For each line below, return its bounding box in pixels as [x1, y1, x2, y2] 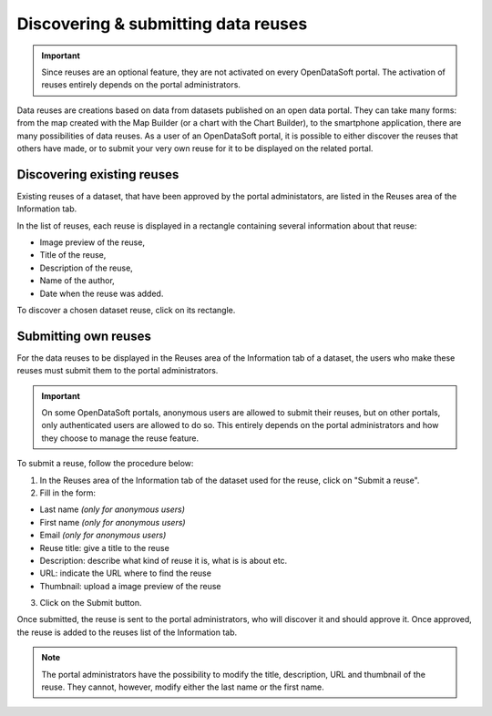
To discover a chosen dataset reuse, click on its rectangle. [16, 304, 236, 315]
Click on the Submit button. [39, 598, 142, 609]
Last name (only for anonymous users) [39, 504, 186, 515]
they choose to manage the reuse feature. [41, 433, 200, 444]
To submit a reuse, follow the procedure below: [16, 458, 194, 469]
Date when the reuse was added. [39, 288, 164, 299]
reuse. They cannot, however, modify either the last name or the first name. [41, 681, 325, 692]
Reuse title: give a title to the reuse [39, 542, 170, 553]
